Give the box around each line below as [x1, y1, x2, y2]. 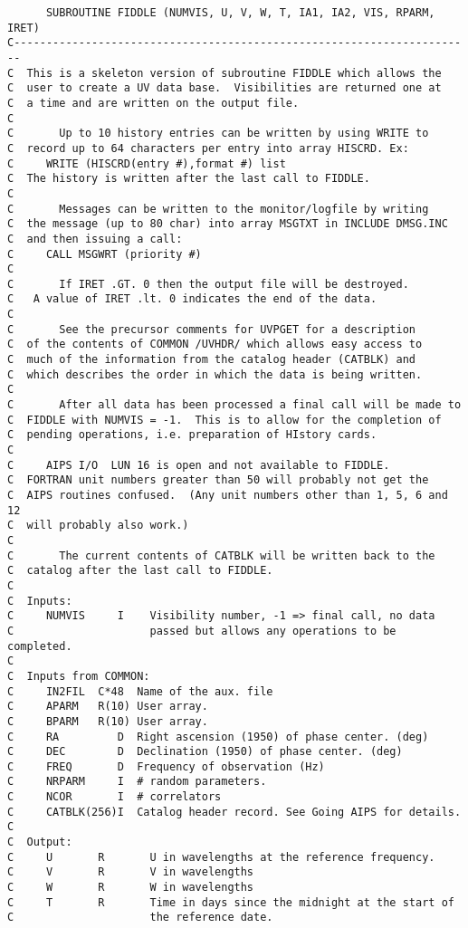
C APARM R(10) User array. [7, 700, 208, 713]
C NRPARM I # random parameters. [7, 775, 267, 789]
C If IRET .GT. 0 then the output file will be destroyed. [7, 277, 409, 291]
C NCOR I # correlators [7, 790, 222, 804]
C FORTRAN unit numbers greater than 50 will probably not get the [7, 474, 429, 487]
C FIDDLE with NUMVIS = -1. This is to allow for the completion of [7, 413, 442, 426]
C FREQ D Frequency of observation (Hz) [7, 760, 325, 773]
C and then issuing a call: [7, 232, 183, 245]
